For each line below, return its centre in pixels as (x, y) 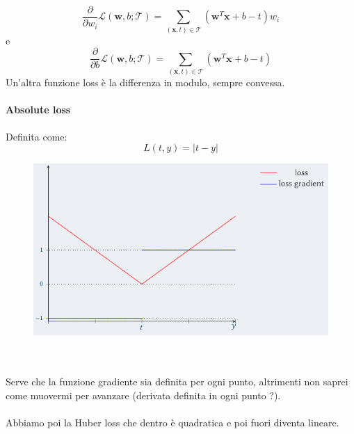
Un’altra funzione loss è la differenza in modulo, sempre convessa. (145, 82)
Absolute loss (38, 110)
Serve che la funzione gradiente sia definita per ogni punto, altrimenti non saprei (177, 381)
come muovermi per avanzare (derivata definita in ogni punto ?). (143, 395)
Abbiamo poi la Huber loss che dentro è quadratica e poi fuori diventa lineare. (172, 423)
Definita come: (37, 136)
